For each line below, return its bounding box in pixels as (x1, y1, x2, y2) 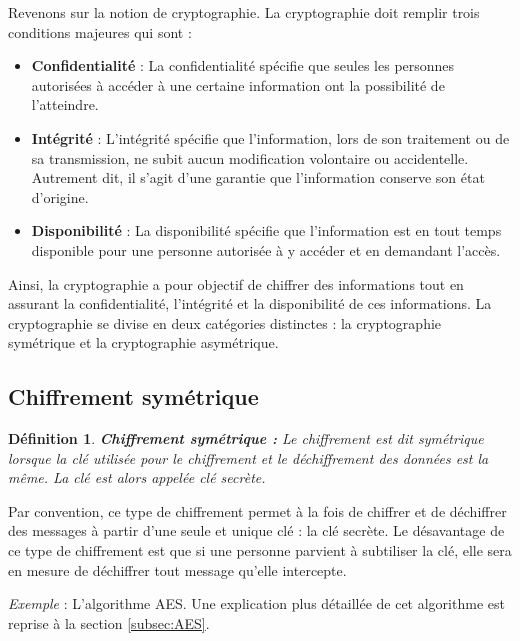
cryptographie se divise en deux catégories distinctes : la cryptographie (8, 312, 442, 333)
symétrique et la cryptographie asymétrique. (8, 332, 279, 353)
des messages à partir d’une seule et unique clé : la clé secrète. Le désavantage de (8, 520, 505, 541)
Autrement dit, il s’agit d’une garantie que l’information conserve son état (31, 167, 485, 188)
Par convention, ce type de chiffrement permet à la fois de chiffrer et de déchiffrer (8, 500, 507, 521)
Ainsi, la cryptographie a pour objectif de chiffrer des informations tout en (8, 273, 464, 294)
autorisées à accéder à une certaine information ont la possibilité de (31, 74, 445, 95)
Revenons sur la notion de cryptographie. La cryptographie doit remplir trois (8, 2, 480, 22)
